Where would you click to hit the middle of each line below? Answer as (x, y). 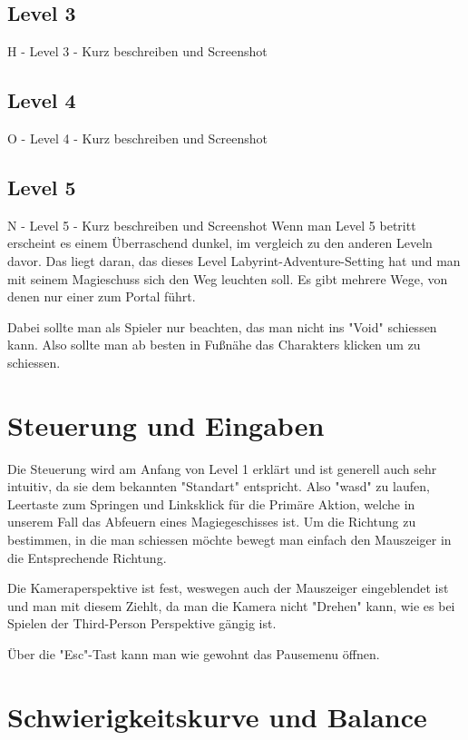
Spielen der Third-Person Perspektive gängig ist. (142, 623)
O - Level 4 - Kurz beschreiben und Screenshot (138, 138)
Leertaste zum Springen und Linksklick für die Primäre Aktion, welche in (211, 503)
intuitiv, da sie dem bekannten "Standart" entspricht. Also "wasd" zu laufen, (219, 486)
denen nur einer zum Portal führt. (102, 296)
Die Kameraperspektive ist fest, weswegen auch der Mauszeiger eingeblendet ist (228, 588)
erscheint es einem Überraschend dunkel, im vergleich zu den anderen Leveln (220, 243)
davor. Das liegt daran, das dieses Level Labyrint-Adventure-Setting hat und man (234, 260)
